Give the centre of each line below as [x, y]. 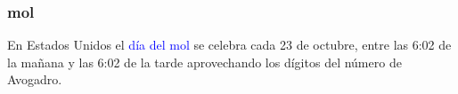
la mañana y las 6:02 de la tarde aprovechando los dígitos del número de [204, 62]
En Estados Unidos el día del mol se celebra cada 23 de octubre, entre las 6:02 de [229, 45]
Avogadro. [35, 79]
